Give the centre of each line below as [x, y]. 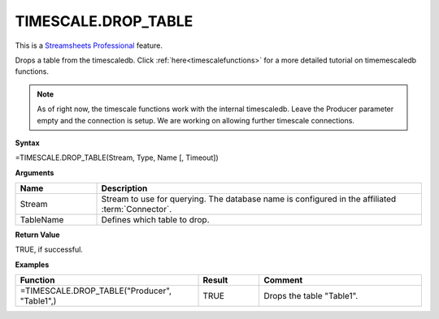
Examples [32, 265]
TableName [42, 220]
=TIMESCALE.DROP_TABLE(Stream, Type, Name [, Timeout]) [117, 157]
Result [215, 280]
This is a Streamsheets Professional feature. [89, 45]
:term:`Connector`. [137, 209]
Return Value [37, 235]
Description [124, 188]
